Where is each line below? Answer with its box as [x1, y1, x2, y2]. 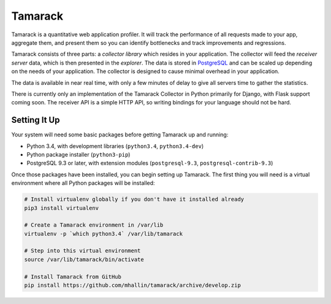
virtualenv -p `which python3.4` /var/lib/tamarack [24, 230, 183, 237]
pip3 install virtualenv [24, 205, 99, 211]
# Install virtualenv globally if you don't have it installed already [24, 196, 245, 203]
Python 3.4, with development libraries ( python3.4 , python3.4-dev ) [26, 142, 204, 150]
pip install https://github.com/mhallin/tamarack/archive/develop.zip [24, 282, 242, 289]
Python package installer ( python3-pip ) [26, 150, 131, 158]
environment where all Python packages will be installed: [11, 179, 156, 187]
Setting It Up [11, 115, 60, 125]
